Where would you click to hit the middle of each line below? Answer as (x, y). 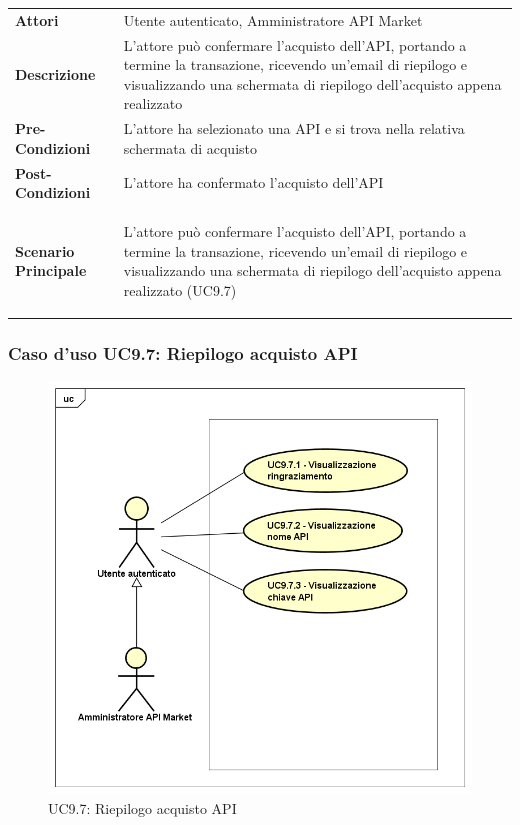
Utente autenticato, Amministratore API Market (273, 19)
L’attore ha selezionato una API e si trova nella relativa (294, 128)
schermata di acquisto (190, 147)
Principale (51, 270)
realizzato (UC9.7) (180, 289)
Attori (37, 19)
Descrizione (55, 73)
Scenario (45, 250)
